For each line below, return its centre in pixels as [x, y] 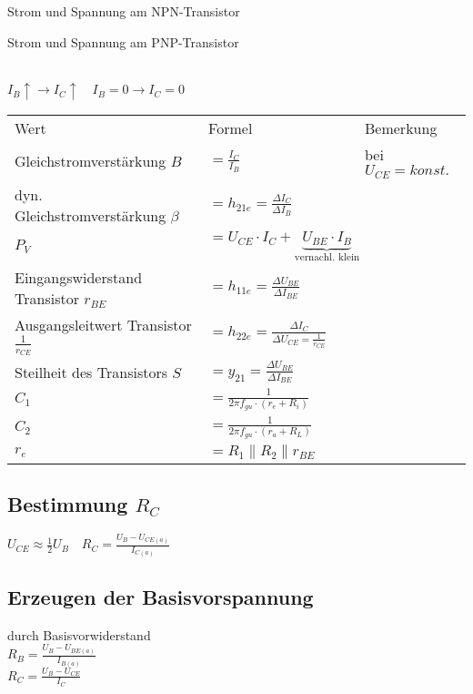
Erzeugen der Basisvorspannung [161, 596]
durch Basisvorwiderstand [79, 634]
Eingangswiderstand [79, 277]
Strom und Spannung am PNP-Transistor [123, 41]
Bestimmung [68, 504]
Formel [231, 128]
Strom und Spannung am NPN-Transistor [124, 11]
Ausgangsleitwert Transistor [103, 324]
